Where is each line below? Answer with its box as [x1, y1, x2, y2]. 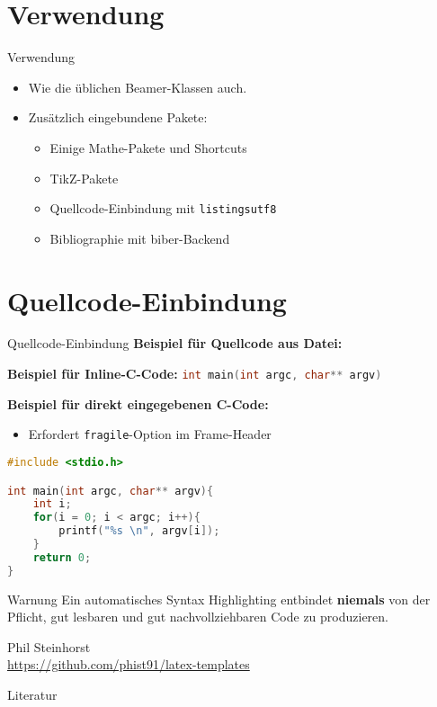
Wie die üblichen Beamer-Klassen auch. [28, 77, 247, 96]
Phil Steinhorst [7, 637, 91, 656]
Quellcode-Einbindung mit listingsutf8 [49, 199, 277, 218]
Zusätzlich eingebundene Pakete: [28, 108, 208, 127]
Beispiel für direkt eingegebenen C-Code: [7, 394, 269, 413]
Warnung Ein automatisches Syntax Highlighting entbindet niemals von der [7, 589, 431, 608]
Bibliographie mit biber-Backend [49, 228, 230, 247]
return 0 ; [32, 550, 92, 564]
